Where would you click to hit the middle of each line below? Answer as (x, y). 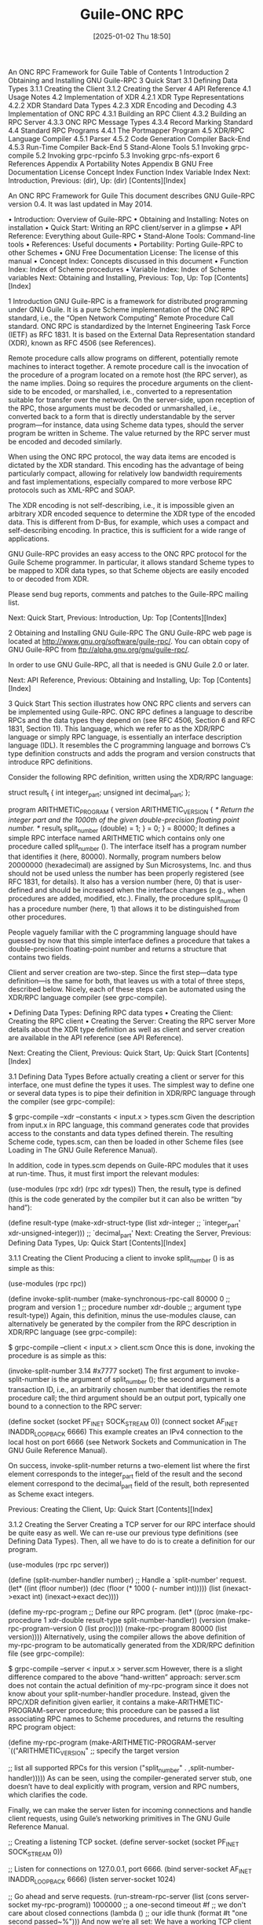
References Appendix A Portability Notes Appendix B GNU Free (111, 163)
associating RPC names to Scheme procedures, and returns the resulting (126, 1719)
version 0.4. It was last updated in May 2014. (80, 204)
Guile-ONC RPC (132, 15)
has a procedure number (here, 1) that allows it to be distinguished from (124, 908)
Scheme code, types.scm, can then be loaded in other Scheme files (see (126, 1141)
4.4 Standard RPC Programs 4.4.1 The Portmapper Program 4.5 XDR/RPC (126, 130)
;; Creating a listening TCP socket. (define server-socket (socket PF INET (124, 1843)
